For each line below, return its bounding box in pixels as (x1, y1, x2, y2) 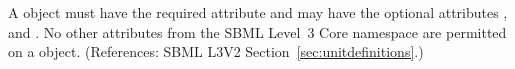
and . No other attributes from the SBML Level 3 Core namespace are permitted (8, 21, 507, 42)
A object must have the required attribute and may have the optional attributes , (8, 2, 508, 22)
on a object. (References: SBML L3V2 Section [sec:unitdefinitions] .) (8, 41, 424, 62)
